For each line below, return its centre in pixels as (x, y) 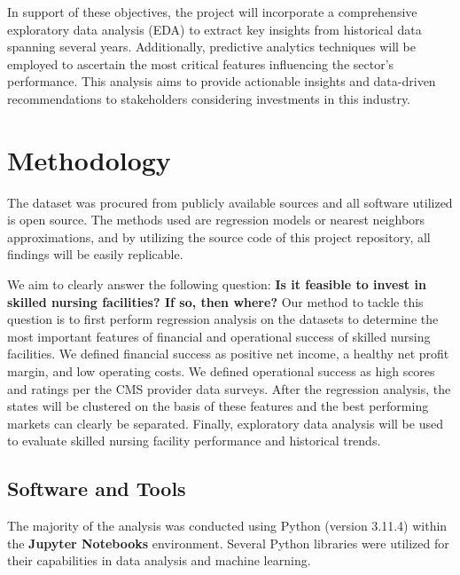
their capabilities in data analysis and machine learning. (159, 560)
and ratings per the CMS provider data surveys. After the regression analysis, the (229, 388)
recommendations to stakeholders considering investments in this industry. (209, 98)
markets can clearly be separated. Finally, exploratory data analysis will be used (225, 423)
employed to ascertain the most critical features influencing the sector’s (201, 63)
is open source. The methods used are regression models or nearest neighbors (216, 220)
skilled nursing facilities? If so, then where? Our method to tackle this (215, 301)
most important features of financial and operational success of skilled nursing (219, 336)
